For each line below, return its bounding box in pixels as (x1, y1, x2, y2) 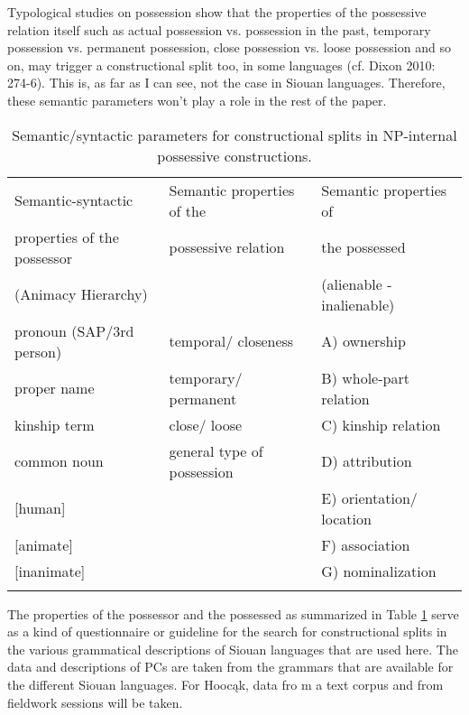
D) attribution (321, 450, 412, 472)
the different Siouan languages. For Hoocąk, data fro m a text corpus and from (7, 674, 444, 693)
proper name (14, 377, 95, 399)
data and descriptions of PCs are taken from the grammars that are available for (7, 657, 454, 676)
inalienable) (321, 293, 395, 315)
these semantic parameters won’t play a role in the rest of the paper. (7, 90, 387, 109)
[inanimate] (14, 560, 86, 581)
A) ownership (321, 330, 406, 352)
